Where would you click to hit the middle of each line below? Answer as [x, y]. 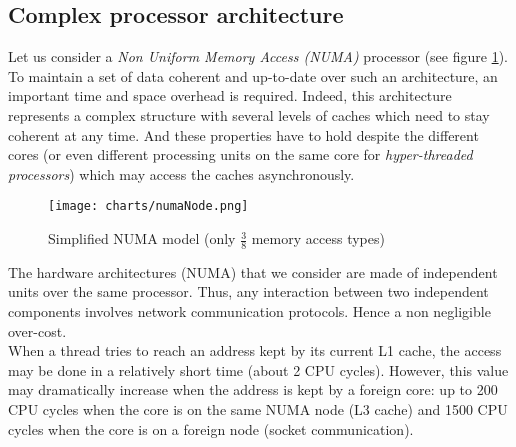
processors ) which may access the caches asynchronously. [181, 173]
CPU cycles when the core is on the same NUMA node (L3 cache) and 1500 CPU [258, 409]
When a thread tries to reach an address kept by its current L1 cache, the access [255, 350]
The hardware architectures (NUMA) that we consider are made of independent [253, 271]
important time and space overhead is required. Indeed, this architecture [230, 95]
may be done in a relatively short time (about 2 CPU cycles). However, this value [258, 369]
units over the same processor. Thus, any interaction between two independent [248, 291]
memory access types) [318, 238]
